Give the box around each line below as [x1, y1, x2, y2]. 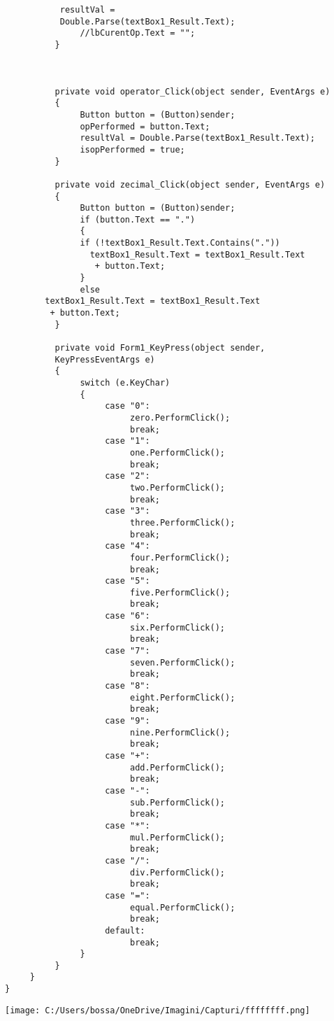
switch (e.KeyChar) [80, 378, 170, 388]
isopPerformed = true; [80, 144, 185, 155]
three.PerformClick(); [129, 517, 235, 528]
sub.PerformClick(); [129, 797, 226, 808]
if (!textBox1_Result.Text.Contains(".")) [80, 238, 280, 248]
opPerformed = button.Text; [80, 121, 210, 132]
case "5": [105, 576, 150, 586]
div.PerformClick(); [129, 867, 226, 878]
